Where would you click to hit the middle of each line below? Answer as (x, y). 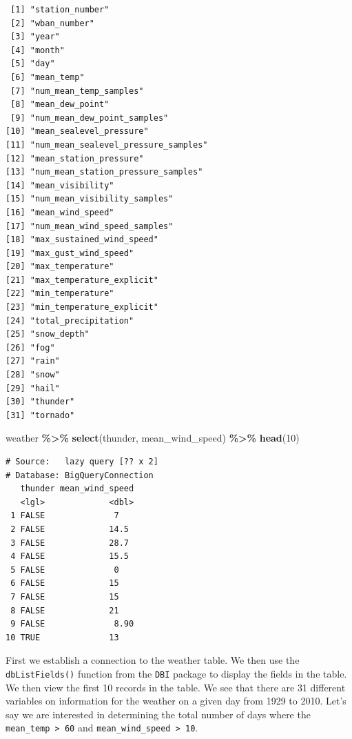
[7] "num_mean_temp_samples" (77, 91)
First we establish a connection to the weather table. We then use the (153, 660)
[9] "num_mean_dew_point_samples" (90, 118)
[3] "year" (35, 37)
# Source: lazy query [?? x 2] (82, 462)
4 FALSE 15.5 (70, 556)
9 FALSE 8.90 (72, 624)
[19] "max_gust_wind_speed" (70, 253)
